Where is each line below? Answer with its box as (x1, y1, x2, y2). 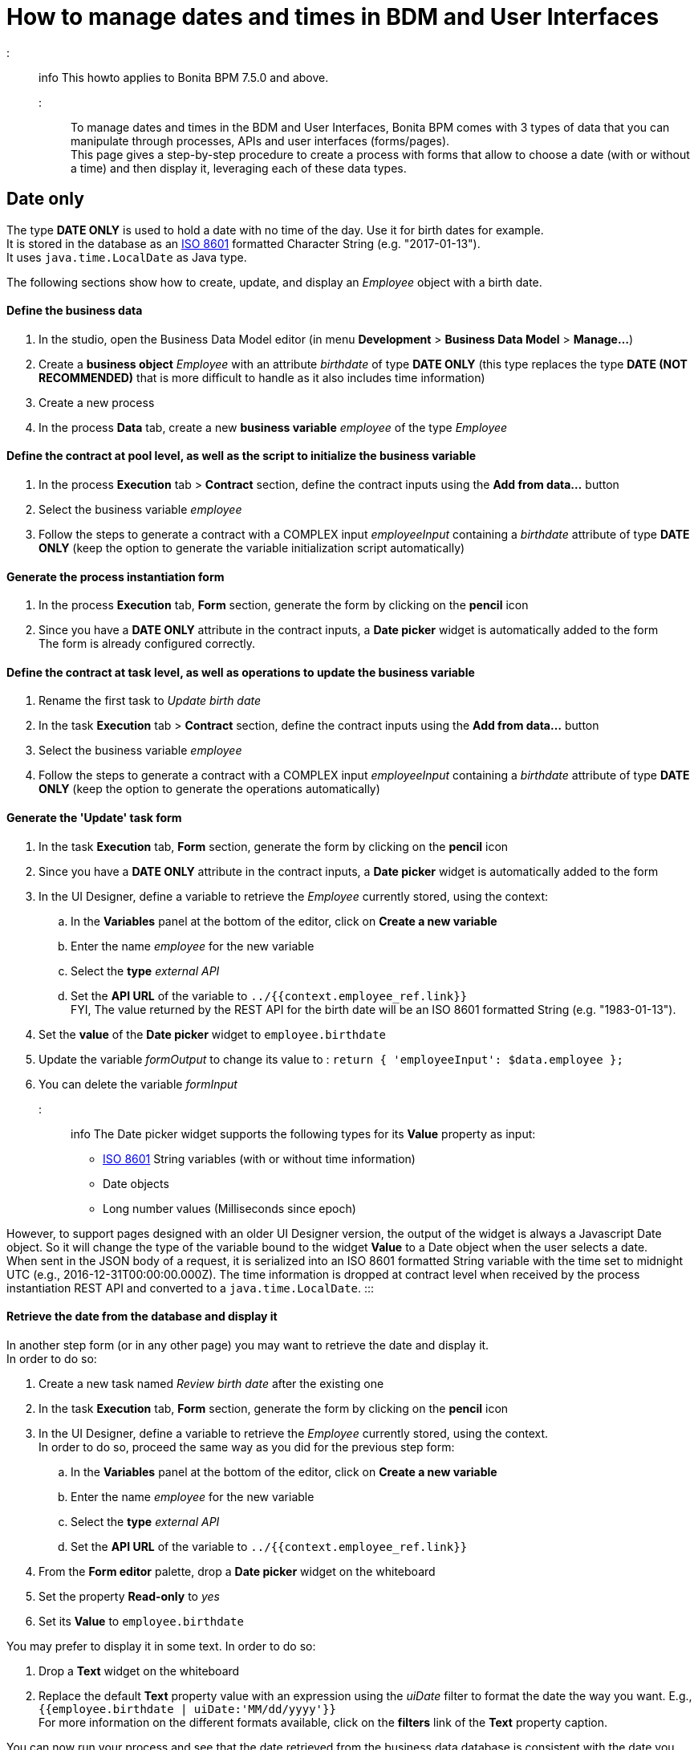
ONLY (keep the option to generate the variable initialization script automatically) (39, 541, 465, 556)
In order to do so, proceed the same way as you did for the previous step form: (39, 1439, 455, 1454)
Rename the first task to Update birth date (39, 694, 262, 708)
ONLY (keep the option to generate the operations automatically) (39, 782, 380, 796)
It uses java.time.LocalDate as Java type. (6, 250, 247, 264)
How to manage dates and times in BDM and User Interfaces (6, 3, 659, 31)
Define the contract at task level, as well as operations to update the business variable (6, 665, 475, 679)
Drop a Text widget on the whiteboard (39, 1663, 240, 1678)
